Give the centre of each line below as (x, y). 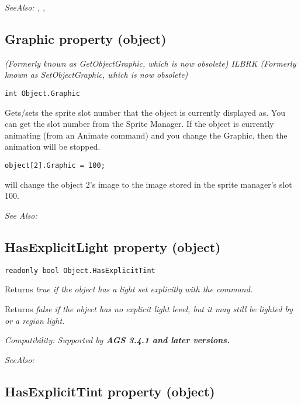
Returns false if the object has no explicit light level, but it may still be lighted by (149, 308)
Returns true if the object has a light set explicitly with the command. (129, 289)
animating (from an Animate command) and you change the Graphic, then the (146, 135)
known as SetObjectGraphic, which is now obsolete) (96, 75)
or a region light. (35, 320)
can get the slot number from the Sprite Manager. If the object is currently (139, 124)
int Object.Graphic (42, 93)
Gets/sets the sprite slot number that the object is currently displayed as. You (145, 112)
